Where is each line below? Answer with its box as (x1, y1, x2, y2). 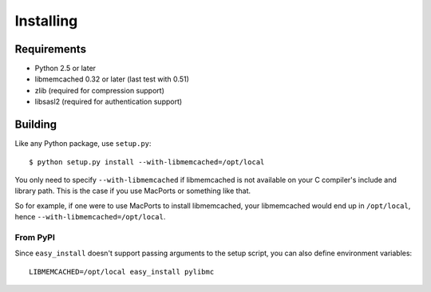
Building (14, 118, 57, 132)
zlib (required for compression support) (34, 85, 165, 95)
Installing (14, 12, 78, 30)
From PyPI (14, 231, 56, 243)
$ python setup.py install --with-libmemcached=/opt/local (29, 157, 265, 167)
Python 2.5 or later (34, 64, 96, 73)
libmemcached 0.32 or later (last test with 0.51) (34, 74, 189, 84)
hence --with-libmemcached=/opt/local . (14, 212, 166, 222)
